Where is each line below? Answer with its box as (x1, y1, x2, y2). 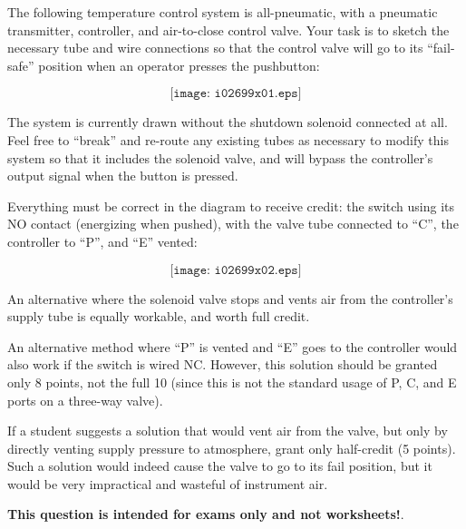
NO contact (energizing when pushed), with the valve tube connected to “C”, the (7, 214, 459, 233)
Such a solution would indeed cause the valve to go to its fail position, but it (7, 456, 432, 475)
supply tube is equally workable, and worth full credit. (7, 307, 310, 326)
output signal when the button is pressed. (7, 166, 238, 185)
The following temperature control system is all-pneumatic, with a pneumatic (7, 3, 438, 21)
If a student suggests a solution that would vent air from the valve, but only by (7, 421, 448, 440)
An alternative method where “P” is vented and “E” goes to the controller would (7, 337, 458, 356)
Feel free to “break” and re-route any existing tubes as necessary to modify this (7, 130, 449, 149)
